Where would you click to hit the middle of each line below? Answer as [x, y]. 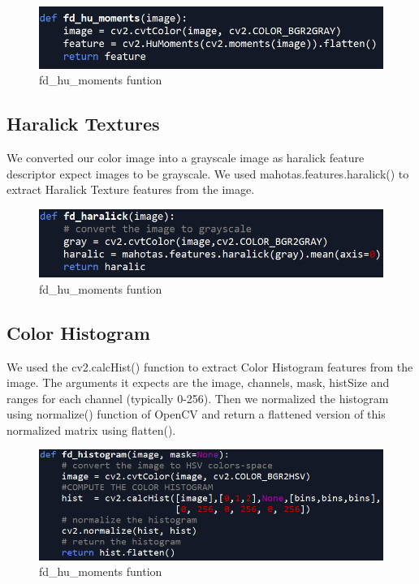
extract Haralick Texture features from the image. [131, 189]
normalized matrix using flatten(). [91, 429]
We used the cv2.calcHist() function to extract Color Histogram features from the [210, 366]
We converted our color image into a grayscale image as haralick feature [186, 158]
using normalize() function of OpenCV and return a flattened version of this [196, 414]
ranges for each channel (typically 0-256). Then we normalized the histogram [198, 398]
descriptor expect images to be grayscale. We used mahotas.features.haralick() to [208, 173]
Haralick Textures [83, 124]
